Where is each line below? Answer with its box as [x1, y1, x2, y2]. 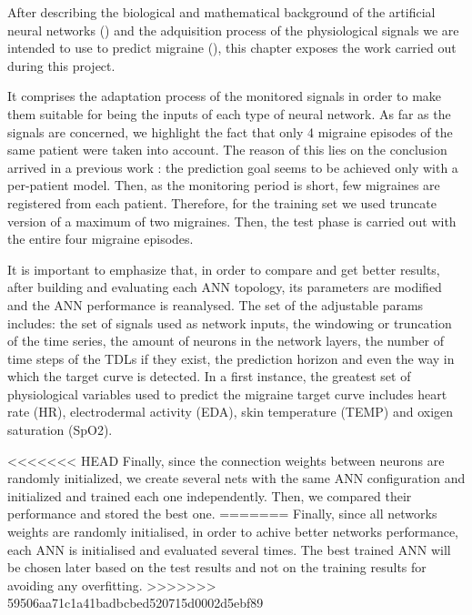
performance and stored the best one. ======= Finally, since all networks [7, 504, 437, 523]
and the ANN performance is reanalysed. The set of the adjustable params [7, 295, 424, 314]
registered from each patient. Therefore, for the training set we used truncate [7, 193, 437, 212]
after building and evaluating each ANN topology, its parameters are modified [7, 277, 442, 297]
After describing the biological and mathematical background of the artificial [7, 3, 436, 21]
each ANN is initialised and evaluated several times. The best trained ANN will [7, 539, 451, 559]
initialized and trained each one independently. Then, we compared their [7, 486, 412, 505]
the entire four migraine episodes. [7, 229, 194, 248]
